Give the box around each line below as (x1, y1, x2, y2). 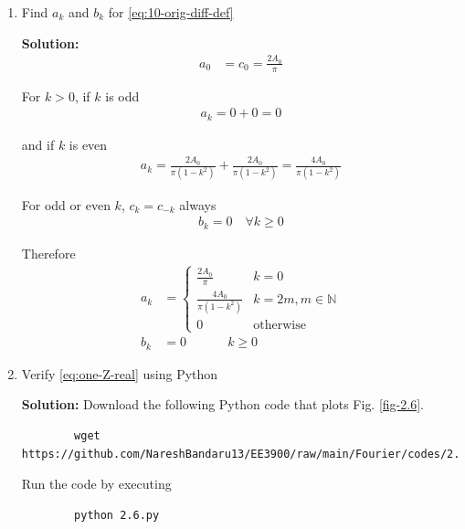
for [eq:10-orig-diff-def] (108, 3, 234, 21)
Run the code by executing (21, 474, 172, 493)
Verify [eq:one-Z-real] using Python (21, 364, 218, 383)
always (179, 195, 217, 214)
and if (21, 134, 55, 153)
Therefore (21, 243, 76, 262)
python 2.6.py (74, 508, 160, 522)
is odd (105, 86, 140, 105)
